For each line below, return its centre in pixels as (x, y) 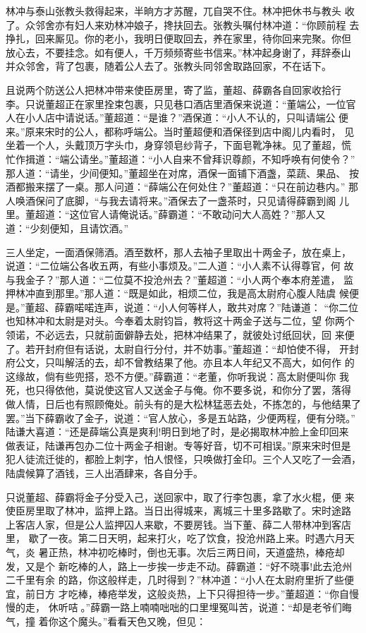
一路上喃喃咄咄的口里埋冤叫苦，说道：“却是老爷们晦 (231, 607)
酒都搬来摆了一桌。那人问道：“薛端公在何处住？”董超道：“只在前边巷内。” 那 (182, 187)
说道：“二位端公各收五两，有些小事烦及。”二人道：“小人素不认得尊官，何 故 (180, 266)
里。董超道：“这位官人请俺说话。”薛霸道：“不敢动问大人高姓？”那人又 (166, 214)
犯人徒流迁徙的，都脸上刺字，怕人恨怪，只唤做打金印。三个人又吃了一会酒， (183, 459)
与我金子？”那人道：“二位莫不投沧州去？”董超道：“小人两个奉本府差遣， (173, 279)
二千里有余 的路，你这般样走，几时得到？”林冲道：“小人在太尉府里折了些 (175, 580)
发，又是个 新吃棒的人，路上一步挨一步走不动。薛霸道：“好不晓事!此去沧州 (179, 566)
